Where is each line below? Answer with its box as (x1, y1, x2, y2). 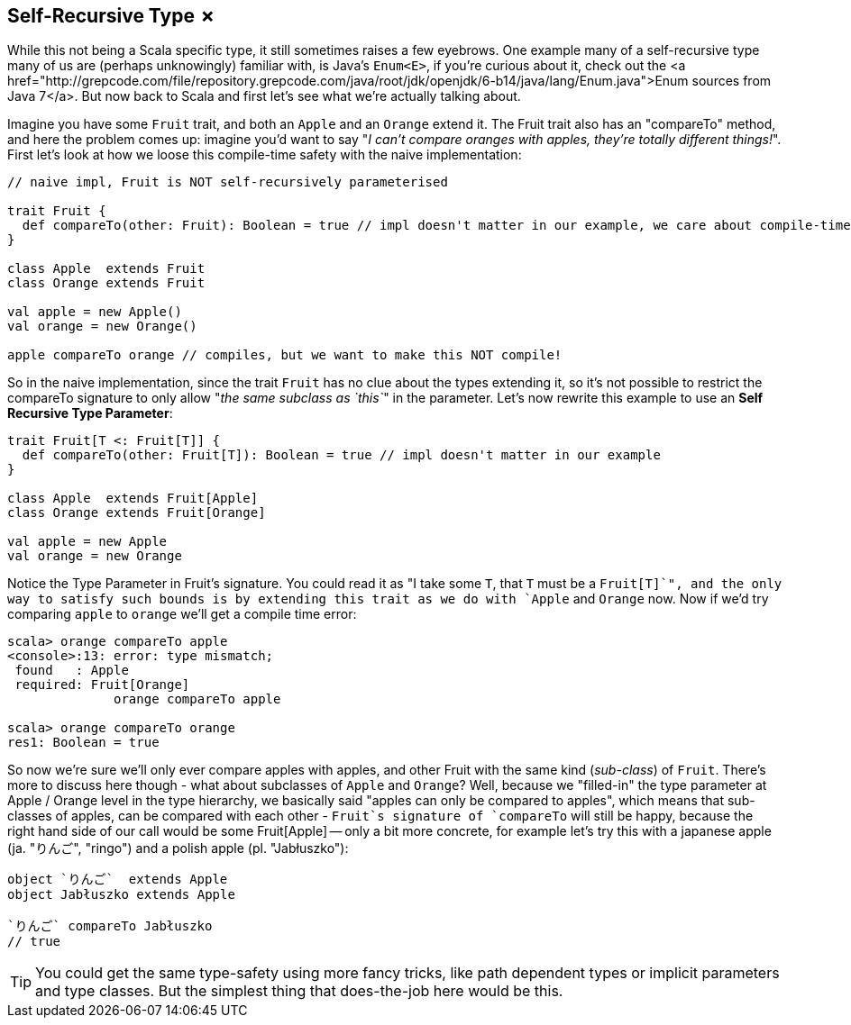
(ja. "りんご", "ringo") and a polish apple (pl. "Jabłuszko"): (7, 840, 349, 857)
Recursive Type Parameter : (7, 405, 173, 422)
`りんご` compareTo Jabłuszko (7, 919, 213, 934)
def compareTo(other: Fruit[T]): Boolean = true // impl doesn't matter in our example (22, 448, 661, 463)
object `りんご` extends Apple (7, 872, 228, 887)
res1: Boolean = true (7, 735, 160, 750)
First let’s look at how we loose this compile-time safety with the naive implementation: (7, 147, 522, 163)
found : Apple (14, 663, 129, 678)
